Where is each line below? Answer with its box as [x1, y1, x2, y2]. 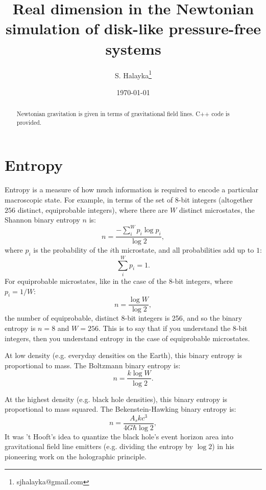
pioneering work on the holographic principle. [5, 451, 147, 462]
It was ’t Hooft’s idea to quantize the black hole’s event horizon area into [5, 431, 233, 441]
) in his [212, 441, 234, 452]
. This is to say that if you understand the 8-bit [98, 323, 248, 333]
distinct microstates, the [179, 204, 255, 215]
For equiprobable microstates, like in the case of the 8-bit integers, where [5, 276, 233, 286]
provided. [16, 118, 42, 126]
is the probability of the [33, 244, 108, 255]
